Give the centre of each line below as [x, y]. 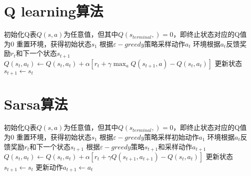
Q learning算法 [54, 11]
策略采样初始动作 [171, 136]
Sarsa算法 [36, 104]
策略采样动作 [165, 43]
